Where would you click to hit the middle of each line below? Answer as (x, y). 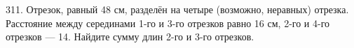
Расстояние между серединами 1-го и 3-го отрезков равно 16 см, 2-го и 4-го (168, 23)
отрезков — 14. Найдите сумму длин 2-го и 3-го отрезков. (130, 37)
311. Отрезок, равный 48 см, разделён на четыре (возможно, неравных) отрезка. (177, 9)
